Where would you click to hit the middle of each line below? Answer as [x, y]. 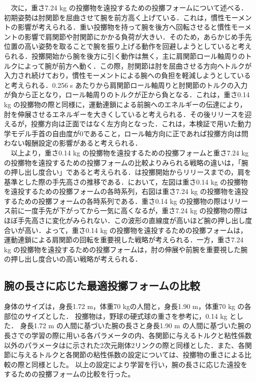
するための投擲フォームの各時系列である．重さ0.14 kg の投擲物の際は [116, 201]
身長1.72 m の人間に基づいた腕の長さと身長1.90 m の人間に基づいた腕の [136, 325]
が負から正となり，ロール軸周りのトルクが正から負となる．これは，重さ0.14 [127, 95]
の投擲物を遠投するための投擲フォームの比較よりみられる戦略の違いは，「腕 [126, 162]
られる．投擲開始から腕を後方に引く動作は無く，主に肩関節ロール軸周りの [125, 56]
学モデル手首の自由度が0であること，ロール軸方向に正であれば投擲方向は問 [126, 133]
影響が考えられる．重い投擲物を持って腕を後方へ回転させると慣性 [124, 27]
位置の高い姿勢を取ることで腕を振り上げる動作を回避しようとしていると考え [128, 46]
